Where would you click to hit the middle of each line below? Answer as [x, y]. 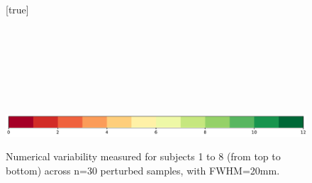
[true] [17, 9]
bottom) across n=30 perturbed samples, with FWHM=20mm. [143, 170]
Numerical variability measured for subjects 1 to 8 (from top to [143, 156]
